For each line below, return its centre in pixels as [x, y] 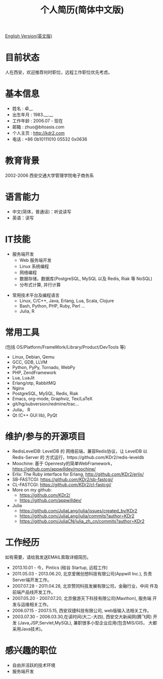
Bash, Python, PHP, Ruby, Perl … [52, 306]
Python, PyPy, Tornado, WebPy [44, 367]
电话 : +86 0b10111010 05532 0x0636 [49, 139]
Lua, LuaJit [23, 378]
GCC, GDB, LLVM [30, 362]
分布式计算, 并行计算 [40, 284]
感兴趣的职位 [31, 650]
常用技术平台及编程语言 [36, 295]
